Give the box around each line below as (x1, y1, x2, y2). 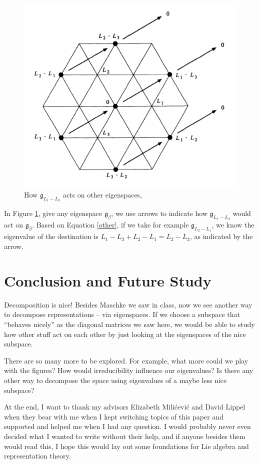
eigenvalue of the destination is (4, 231, 98, 241)
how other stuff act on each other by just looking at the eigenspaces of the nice (4, 328, 246, 339)
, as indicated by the (190, 231, 253, 241)
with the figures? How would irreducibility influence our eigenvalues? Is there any (4, 365, 253, 375)
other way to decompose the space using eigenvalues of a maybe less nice (4, 374, 227, 385)
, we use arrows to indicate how (111, 208, 208, 218)
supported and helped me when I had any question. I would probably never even (4, 421, 251, 431)
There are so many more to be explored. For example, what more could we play (4, 355, 248, 365)
